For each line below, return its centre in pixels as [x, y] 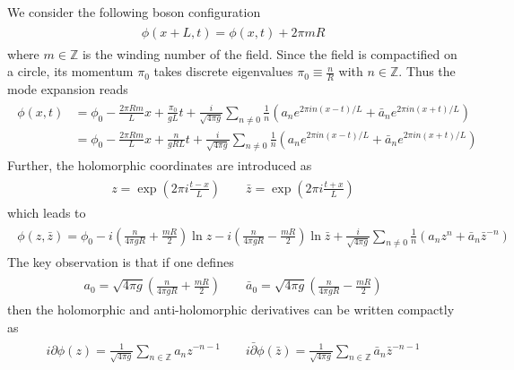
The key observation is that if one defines [121, 262]
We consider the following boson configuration [134, 12]
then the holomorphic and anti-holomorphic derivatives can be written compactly [231, 310]
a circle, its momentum [70, 71]
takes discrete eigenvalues [223, 71]
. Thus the [427, 71]
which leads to [47, 213]
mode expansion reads [68, 89]
